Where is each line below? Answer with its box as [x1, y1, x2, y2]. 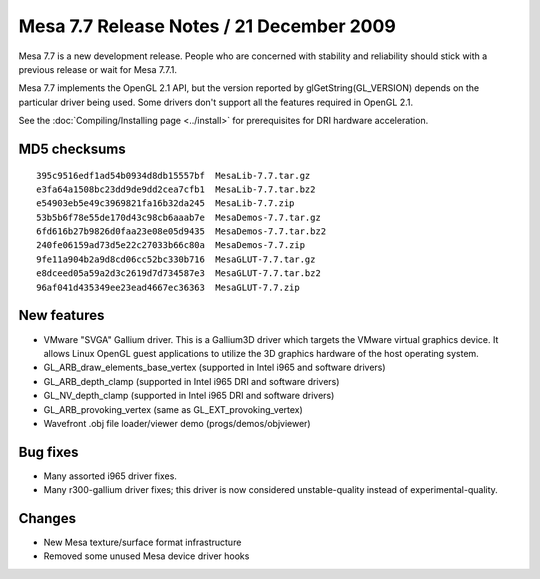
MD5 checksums [18, 140, 127, 157]
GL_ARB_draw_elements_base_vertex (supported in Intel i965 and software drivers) [43, 361, 386, 374]
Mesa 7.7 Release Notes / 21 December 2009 [18, 15, 397, 37]
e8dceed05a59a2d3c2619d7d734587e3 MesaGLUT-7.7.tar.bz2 [36, 268, 322, 279]
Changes [18, 510, 77, 527]
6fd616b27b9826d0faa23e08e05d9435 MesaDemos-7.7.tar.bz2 [36, 226, 327, 237]
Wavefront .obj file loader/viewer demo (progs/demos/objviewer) [43, 417, 311, 429]
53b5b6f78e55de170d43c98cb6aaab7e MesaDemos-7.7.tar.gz [36, 211, 322, 223]
